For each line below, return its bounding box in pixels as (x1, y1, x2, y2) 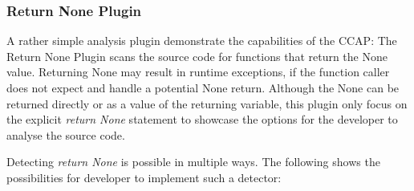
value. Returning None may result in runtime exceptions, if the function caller (6, 63, 390, 80)
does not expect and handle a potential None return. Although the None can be (6, 79, 400, 95)
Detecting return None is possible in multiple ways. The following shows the (6, 153, 380, 170)
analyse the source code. (6, 126, 125, 143)
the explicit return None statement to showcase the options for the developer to (6, 111, 398, 128)
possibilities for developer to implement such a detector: (6, 169, 282, 185)
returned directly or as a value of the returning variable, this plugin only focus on (6, 95, 408, 112)
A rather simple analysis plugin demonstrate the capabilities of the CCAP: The (6, 32, 397, 49)
